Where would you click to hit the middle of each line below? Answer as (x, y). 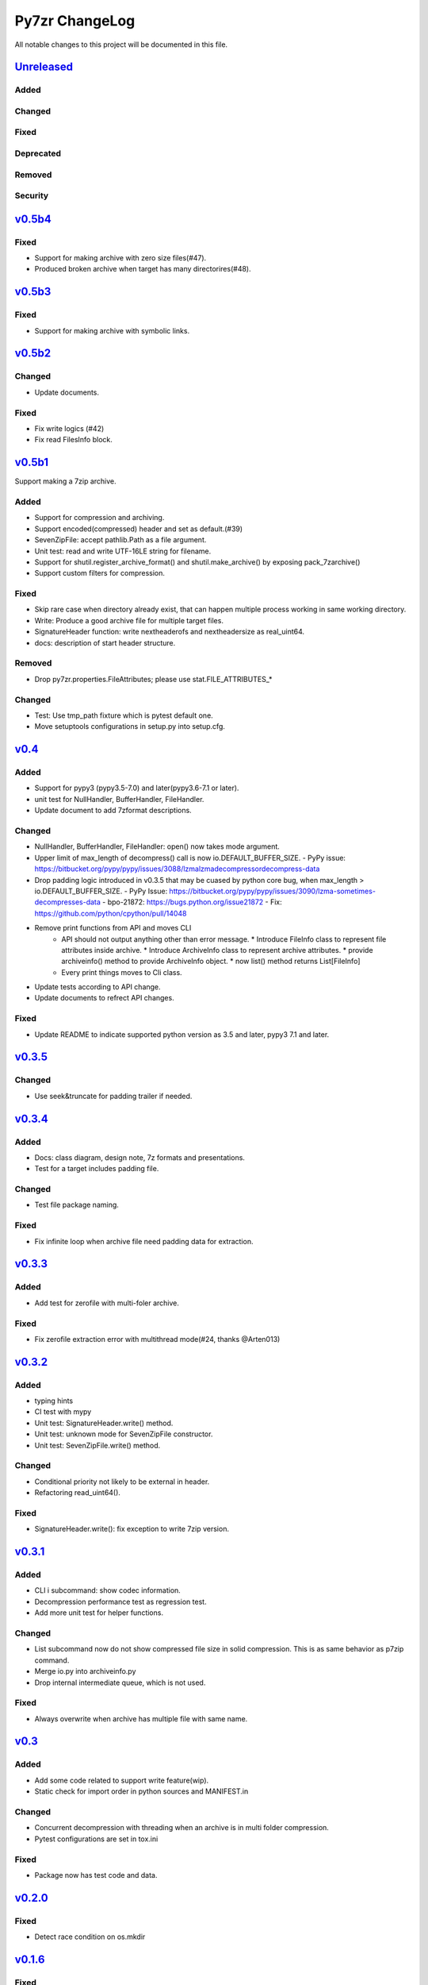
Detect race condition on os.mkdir (90, 1937)
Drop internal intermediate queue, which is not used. (120, 1682)
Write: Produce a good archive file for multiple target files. (129, 620)
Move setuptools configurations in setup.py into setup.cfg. (130, 727)
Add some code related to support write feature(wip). (122, 1780)
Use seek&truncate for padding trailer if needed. (113, 1096)
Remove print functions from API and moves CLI (113, 928)
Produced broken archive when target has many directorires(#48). (143, 269)
